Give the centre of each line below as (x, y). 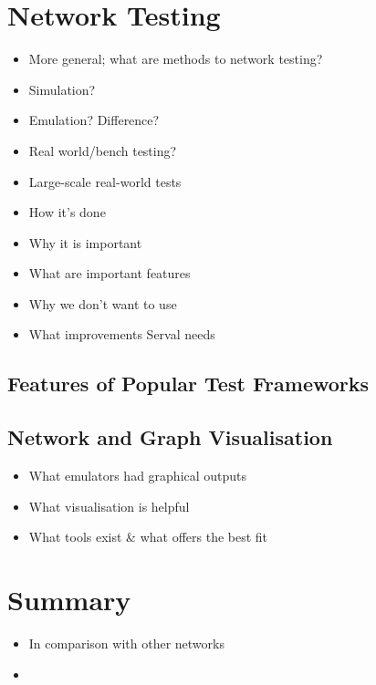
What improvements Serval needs (122, 334)
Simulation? (62, 89)
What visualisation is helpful (109, 506)
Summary (69, 600)
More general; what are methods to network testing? (176, 59)
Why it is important (85, 242)
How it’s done (67, 212)
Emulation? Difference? (94, 120)
